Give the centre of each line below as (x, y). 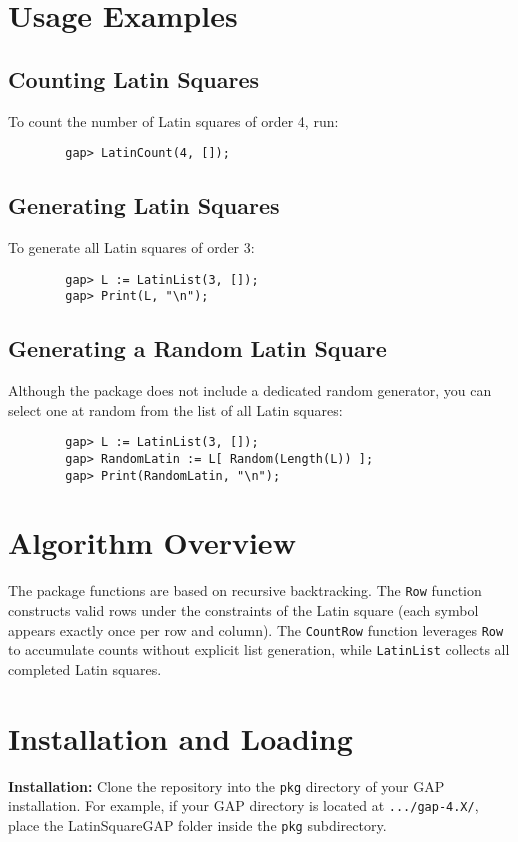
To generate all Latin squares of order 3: (131, 247)
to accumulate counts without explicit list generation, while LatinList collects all (259, 649)
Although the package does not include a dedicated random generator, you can (250, 390)
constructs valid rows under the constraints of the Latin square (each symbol (243, 610)
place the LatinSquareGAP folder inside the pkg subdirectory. (197, 825)
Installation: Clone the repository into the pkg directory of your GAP (226, 785)
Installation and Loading (180, 737)
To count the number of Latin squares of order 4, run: (173, 120)
